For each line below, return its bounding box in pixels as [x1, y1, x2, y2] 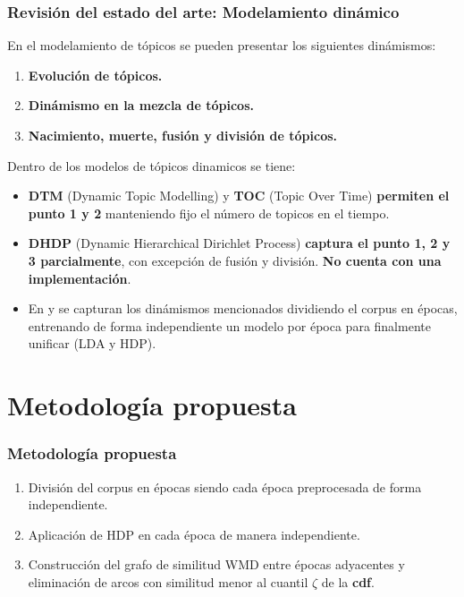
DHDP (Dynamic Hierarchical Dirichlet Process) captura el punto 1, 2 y [28, 234, 451, 252]
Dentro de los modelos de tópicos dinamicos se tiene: [7, 156, 296, 175]
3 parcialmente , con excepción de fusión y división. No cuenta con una [28, 251, 442, 269]
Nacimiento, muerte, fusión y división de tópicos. [28, 126, 338, 144]
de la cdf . [321, 572, 375, 591]
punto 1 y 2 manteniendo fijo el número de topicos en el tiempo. [28, 203, 390, 222]
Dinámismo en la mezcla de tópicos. [28, 96, 254, 115]
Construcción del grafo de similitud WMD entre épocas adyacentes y [28, 555, 405, 574]
